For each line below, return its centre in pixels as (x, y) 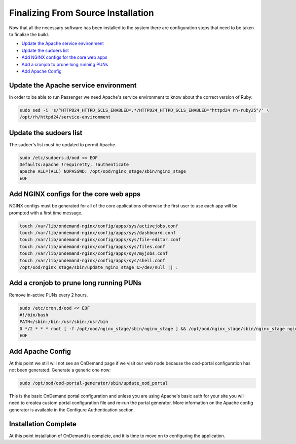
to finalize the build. (29, 34)
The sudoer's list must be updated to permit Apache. (63, 144)
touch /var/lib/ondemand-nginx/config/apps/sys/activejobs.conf (99, 226)
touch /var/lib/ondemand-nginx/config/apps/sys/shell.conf (92, 260)
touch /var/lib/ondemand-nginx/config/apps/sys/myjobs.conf (94, 254)
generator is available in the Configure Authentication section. (72, 409)
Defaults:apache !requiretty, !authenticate (74, 165)
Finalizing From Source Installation (82, 13)
